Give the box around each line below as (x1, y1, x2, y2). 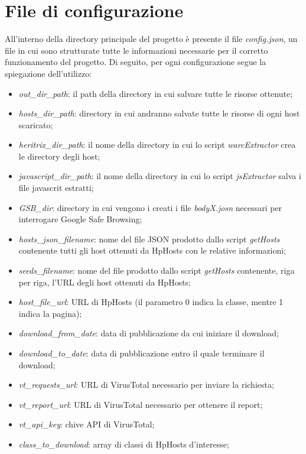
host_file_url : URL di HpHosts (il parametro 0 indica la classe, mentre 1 (18, 296, 284, 308)
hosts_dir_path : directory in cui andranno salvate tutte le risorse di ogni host (18, 107, 300, 119)
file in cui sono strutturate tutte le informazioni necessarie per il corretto (5, 44, 268, 56)
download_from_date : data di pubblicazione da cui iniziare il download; (18, 327, 279, 339)
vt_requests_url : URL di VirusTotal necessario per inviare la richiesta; (18, 378, 274, 391)
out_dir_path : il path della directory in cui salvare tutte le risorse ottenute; (18, 87, 293, 99)
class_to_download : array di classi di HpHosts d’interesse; (18, 437, 229, 450)
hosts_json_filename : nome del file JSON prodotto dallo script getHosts (18, 232, 280, 245)
